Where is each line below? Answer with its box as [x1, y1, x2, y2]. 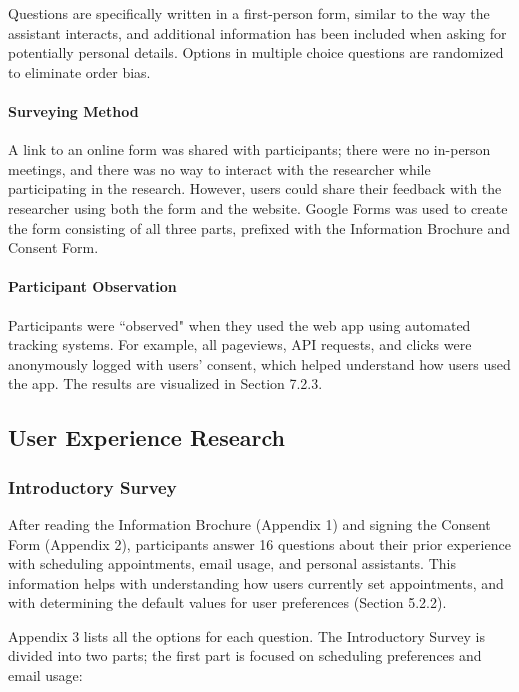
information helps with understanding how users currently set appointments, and [8, 572, 504, 593]
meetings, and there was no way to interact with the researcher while [8, 158, 431, 179]
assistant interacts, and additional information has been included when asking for [8, 22, 507, 43]
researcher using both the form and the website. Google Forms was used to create [8, 197, 508, 218]
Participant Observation [8, 276, 177, 297]
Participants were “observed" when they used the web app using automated [8, 314, 471, 335]
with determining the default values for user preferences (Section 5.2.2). [8, 592, 447, 613]
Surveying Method [8, 100, 139, 121]
